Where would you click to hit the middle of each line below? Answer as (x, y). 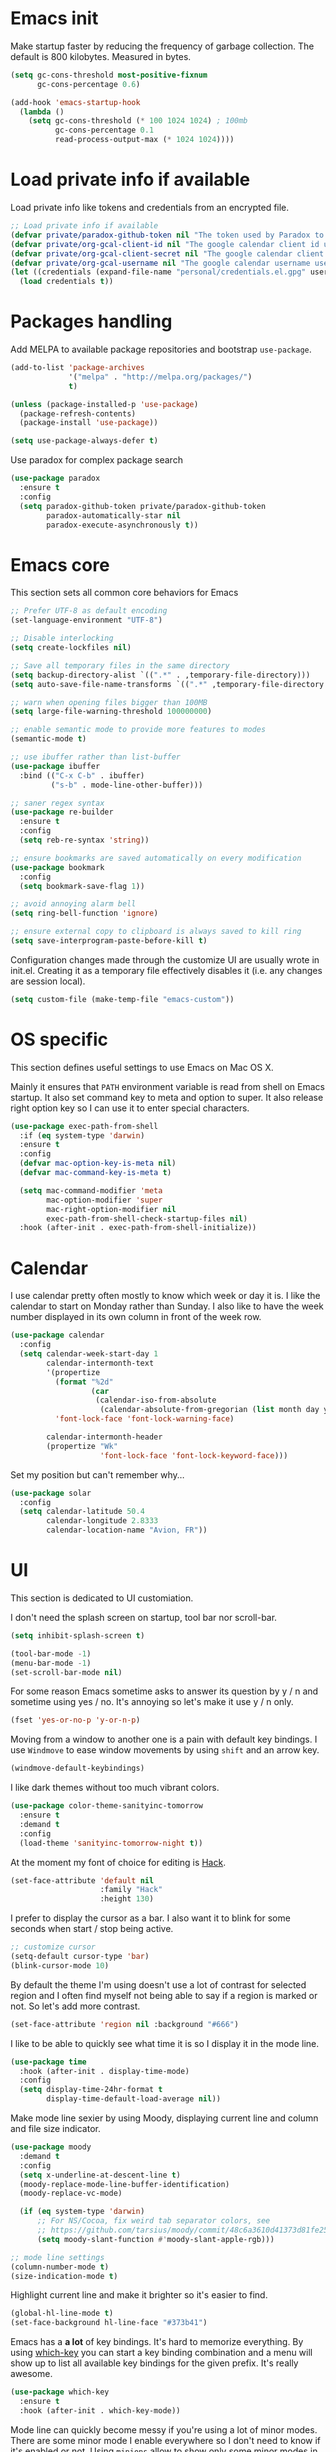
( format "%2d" (84, 1382)
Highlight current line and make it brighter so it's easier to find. (139, 2295)
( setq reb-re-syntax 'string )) (84, 840)
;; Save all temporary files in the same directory (120, 665)
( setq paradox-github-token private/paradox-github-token (143, 506)
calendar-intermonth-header (104, 1437)
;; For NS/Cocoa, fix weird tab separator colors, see (153, 2221)
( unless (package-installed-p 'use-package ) (104, 404)
